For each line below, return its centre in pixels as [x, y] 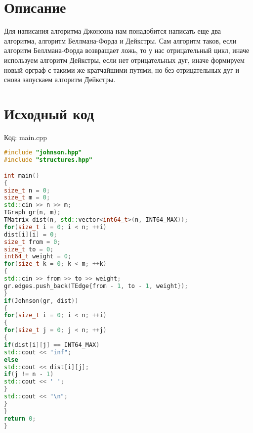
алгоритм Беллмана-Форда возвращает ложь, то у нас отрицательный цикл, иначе [127, 50]
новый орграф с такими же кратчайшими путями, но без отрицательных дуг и [122, 70]
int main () [22, 175]
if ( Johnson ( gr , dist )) [41, 301]
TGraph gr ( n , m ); [32, 213]
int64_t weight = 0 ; [38, 257]
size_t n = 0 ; [27, 190]
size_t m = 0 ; [27, 198]
